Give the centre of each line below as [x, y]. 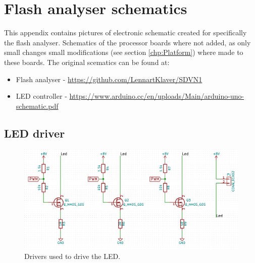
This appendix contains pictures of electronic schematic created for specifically [125, 32]
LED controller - [41, 96]
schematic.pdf [37, 106]
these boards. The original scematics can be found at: [87, 62]
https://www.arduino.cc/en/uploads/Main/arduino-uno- [157, 96]
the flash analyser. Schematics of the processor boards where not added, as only [127, 42]
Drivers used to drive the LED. [72, 256]
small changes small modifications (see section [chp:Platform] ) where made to [124, 52]
